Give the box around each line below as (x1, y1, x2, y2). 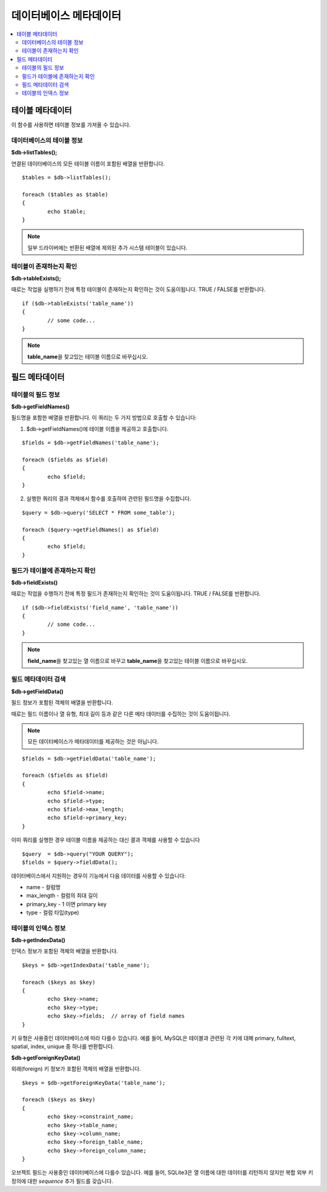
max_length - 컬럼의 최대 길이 (26, 892, 98, 899)
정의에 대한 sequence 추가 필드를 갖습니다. (11, 1177, 113, 1185)
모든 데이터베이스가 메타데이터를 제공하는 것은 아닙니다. (27, 738, 159, 745)
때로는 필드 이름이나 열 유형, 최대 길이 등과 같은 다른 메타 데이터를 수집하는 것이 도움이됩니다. (11, 710, 231, 717)
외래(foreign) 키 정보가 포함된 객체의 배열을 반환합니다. (11, 1065, 142, 1073)
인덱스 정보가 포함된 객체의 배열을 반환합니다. (11, 947, 118, 955)
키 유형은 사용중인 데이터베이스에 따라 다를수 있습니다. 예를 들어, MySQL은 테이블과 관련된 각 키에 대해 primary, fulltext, (11, 1035, 296, 1041)
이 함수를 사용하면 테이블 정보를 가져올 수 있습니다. (11, 121, 131, 128)
